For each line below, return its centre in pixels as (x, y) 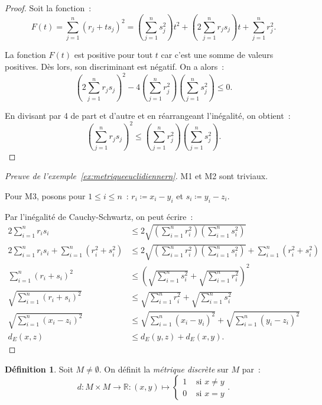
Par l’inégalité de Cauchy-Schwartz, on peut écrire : (99, 216)
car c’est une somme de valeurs (217, 55)
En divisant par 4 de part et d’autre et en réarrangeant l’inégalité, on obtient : (148, 115)
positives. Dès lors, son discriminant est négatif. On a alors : (115, 66)
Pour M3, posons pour (45, 195)
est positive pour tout (113, 55)
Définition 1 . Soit (39, 369)
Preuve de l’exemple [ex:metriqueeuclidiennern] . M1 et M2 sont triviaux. (136, 176)
